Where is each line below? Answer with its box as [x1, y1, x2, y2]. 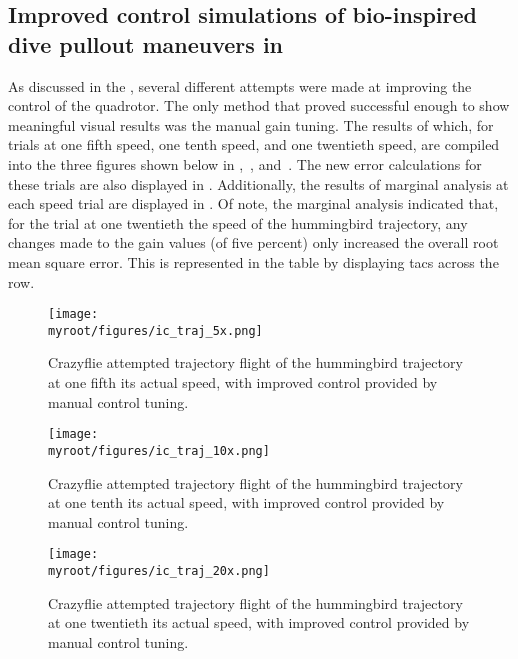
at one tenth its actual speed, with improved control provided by [48, 492, 445, 513]
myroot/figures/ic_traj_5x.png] [48, 323, 263, 338]
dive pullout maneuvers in [8, 28, 284, 59]
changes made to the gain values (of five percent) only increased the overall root [8, 232, 499, 253]
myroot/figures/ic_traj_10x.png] [48, 443, 270, 458]
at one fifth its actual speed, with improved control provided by [48, 372, 438, 393]
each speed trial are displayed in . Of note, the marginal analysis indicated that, [8, 193, 499, 214]
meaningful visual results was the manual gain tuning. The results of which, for [8, 114, 494, 135]
